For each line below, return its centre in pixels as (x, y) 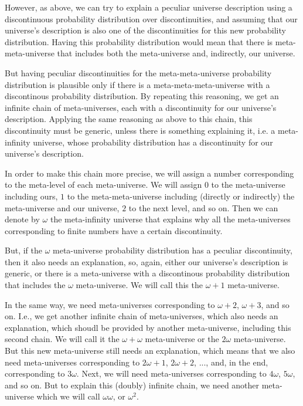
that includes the (35, 285)
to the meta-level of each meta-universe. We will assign (103, 185)
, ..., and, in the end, (231, 362)
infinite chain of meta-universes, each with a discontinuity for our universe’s (141, 107)
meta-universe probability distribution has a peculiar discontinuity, (173, 250)
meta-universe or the (182, 339)
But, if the (23, 250)
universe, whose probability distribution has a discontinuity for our (153, 142)
